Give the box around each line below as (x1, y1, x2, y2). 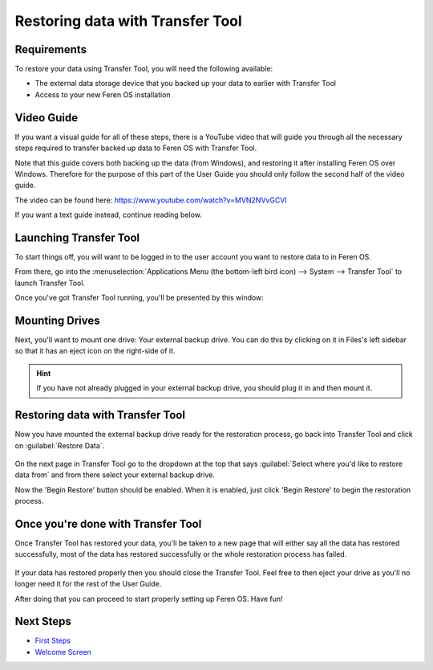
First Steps (34, 635, 71, 646)
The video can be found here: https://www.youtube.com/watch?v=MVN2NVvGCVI (14, 195, 288, 205)
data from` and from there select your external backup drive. (14, 470, 216, 480)
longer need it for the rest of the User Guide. (14, 579, 162, 589)
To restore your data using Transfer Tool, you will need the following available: (14, 64, 273, 74)
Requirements (14, 43, 87, 56)
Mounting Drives (14, 313, 100, 327)
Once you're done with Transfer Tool (14, 517, 202, 530)
